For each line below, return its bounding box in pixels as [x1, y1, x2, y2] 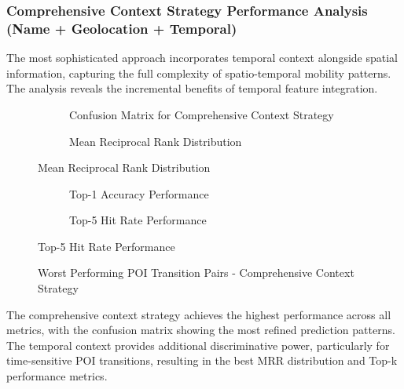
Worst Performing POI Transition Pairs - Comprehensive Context [38, 264, 354, 281]
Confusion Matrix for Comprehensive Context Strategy [69, 106, 334, 122]
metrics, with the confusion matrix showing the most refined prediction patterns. [6, 322, 395, 338]
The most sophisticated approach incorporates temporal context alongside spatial [6, 49, 398, 66]
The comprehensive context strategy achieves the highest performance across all [6, 306, 391, 322]
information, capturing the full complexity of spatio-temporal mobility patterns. [6, 64, 391, 81]
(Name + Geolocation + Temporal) [6, 18, 237, 38]
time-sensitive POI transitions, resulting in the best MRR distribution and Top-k [6, 352, 398, 369]
